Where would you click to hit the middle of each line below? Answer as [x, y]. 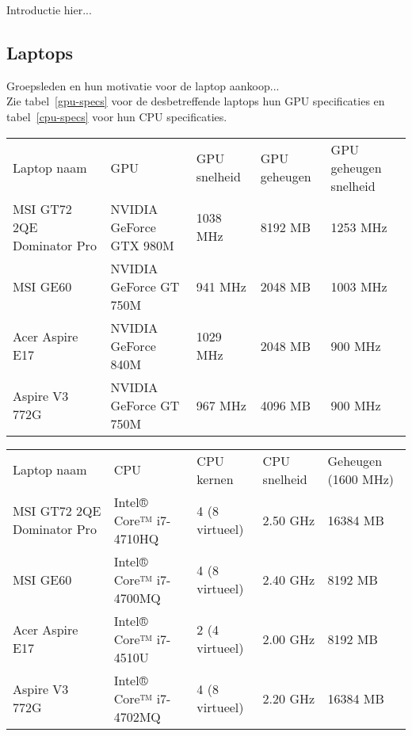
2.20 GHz [289, 698]
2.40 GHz [289, 579]
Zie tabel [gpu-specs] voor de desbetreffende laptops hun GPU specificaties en [196, 101]
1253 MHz [359, 227]
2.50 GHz [289, 520]
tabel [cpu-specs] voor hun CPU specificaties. [117, 116]
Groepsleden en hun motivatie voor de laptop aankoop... [143, 85]
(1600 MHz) [361, 479]
